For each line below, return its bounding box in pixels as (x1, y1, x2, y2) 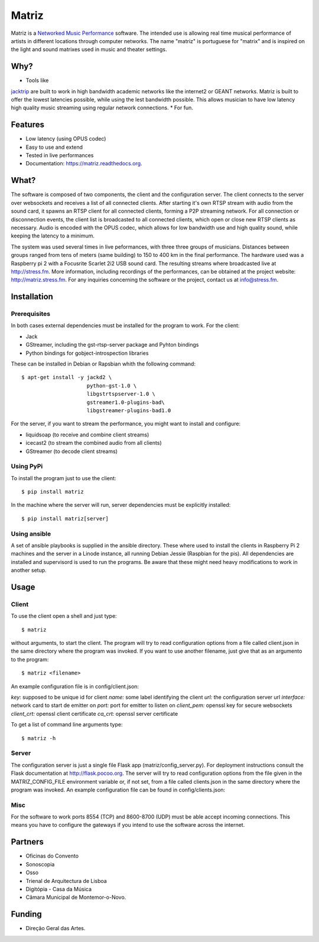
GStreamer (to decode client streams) (25, 448, 118, 455)
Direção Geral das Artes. (25, 925, 86, 932)
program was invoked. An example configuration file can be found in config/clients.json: (11, 786, 226, 793)
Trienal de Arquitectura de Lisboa (25, 877, 108, 884)
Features (11, 120, 44, 130)
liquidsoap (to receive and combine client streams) (25, 431, 149, 438)
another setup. (11, 567, 47, 574)
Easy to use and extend (25, 144, 83, 151)
